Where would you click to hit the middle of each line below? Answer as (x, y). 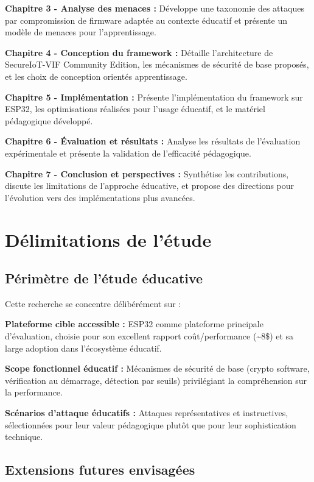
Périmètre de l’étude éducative (104, 278)
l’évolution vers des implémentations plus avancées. (100, 197)
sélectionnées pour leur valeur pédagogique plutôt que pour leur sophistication (151, 424)
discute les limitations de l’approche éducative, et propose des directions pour (150, 186)
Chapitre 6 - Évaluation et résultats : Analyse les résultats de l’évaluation (153, 141)
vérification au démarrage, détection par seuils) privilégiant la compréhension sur (156, 380)
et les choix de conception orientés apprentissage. (96, 76)
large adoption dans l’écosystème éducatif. (83, 348)
